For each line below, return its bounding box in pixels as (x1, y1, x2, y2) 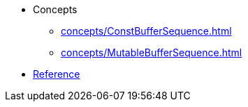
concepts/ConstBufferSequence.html (61, 25, 232, 37)
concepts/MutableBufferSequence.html (61, 47, 242, 58)
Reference (33, 68, 80, 80)
